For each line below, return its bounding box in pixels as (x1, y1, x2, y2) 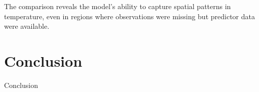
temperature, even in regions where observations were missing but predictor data (4, 11, 255, 21)
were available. (4, 21, 50, 31)
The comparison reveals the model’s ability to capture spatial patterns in (4, 1, 231, 11)
